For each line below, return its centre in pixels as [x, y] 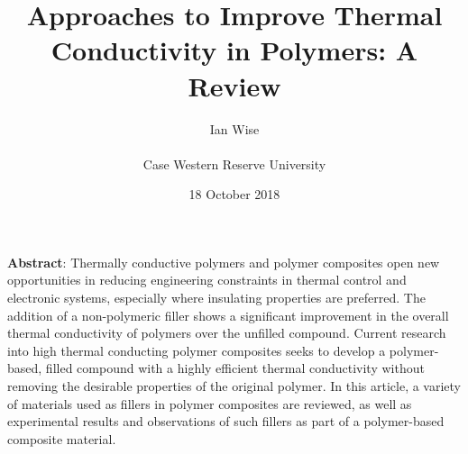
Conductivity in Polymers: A [234, 50]
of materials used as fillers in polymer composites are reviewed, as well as [210, 403]
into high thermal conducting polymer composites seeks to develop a [197, 350]
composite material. [62, 438]
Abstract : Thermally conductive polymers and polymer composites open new [224, 262]
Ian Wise [234, 128]
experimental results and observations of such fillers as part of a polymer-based [226, 421]
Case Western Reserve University [234, 163]
